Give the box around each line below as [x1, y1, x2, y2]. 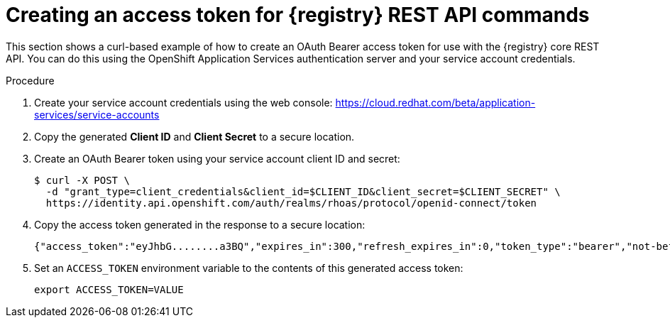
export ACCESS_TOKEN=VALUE [34, 283, 184, 295]
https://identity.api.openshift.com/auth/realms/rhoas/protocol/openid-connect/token [45, 197, 537, 209]
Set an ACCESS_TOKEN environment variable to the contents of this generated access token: [34, 261, 463, 274]
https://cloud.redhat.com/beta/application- [335, 96, 536, 109]
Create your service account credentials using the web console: [34, 96, 333, 109]
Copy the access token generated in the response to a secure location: [34, 218, 366, 231]
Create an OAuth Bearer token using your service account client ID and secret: [34, 152, 400, 165]
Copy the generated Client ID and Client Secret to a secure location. [34, 130, 355, 143]
